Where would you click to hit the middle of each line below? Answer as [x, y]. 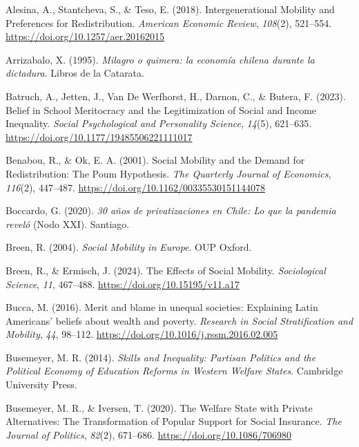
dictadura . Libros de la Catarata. [75, 73]
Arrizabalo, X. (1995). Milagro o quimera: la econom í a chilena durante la [160, 59]
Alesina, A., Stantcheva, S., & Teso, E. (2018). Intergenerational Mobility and [170, 9]
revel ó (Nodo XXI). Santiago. [68, 223]
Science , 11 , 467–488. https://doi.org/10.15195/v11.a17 [123, 284]
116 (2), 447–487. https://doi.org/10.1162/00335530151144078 [135, 187]
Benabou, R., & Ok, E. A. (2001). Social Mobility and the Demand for [155, 160]
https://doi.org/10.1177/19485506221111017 [99, 136]
